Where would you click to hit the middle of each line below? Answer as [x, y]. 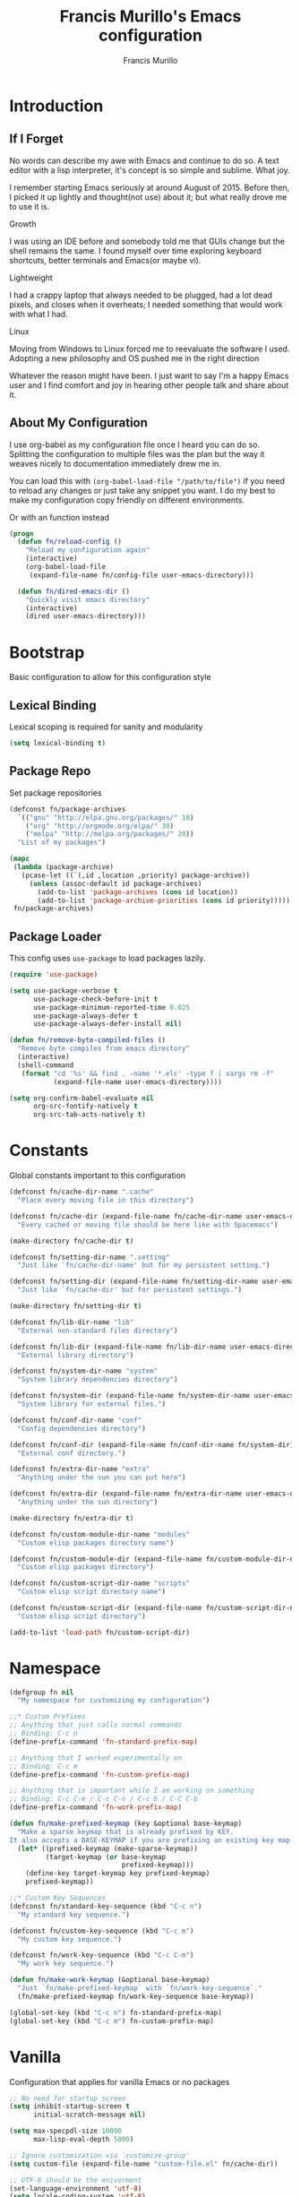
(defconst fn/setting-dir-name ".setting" [90, 1257]
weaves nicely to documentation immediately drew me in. [115, 463]
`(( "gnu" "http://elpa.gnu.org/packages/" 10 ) [106, 817]
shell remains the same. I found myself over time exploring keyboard [136, 250]
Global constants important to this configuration [98, 1176]
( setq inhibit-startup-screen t [69, 2107]
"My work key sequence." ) [66, 1964]
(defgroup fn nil [42, 1692]
